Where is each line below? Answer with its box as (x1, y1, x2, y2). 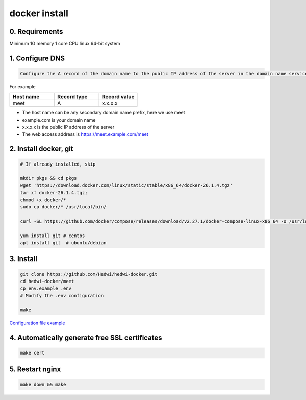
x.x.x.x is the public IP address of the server (22, 124, 115, 130)
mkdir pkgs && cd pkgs (20, 175, 77, 181)
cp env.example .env (20, 286, 71, 291)
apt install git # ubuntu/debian (20, 240, 107, 245)
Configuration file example (9, 320, 65, 326)
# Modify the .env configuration (20, 293, 104, 298)
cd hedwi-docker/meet (20, 278, 74, 284)
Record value (101, 93, 135, 100)
